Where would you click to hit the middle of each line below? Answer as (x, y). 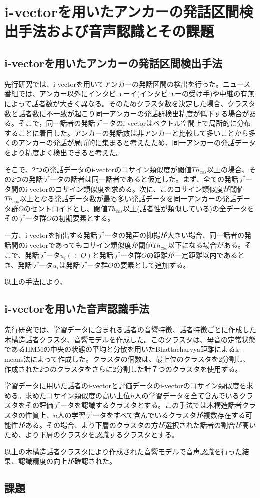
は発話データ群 (83, 264)
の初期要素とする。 (83, 218)
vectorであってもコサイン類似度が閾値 (91, 245)
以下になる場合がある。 (207, 245)
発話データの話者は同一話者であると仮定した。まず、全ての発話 (133, 179)
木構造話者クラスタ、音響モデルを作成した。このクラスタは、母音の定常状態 (130, 339)
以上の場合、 (228, 169)
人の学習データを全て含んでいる (187, 395)
